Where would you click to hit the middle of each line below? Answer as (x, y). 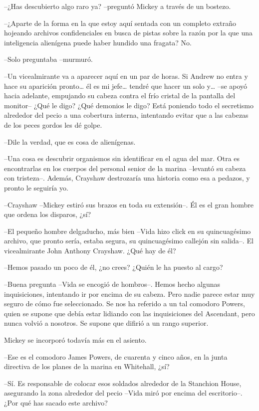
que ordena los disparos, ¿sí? (48, 214)
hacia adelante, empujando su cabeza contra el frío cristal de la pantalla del (120, 96)
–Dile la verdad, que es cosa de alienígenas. (70, 141)
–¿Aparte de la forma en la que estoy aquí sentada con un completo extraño (120, 23)
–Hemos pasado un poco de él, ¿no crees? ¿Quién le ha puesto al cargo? (114, 267)
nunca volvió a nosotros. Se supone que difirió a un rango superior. (106, 323)
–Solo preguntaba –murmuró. (48, 59)
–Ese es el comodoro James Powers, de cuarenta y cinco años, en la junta (116, 356)
